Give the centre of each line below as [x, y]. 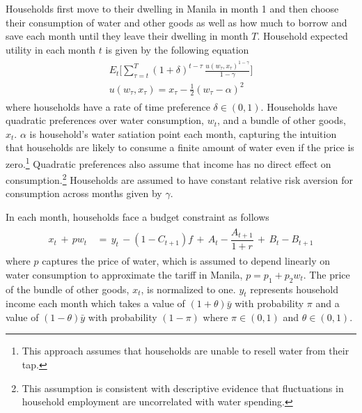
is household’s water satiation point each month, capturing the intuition [183, 133]
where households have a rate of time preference [108, 106]
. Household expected [302, 36]
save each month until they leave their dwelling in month [127, 36]
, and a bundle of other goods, [282, 120]
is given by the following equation [177, 49]
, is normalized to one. [188, 289]
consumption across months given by [84, 193]
